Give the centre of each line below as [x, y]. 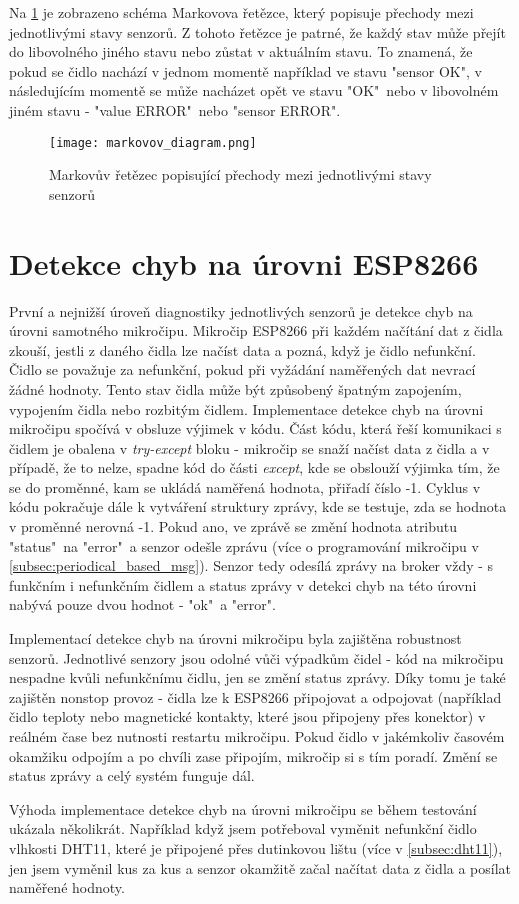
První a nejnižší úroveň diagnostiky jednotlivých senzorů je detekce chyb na [241, 310]
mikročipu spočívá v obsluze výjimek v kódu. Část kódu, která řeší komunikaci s [255, 428]
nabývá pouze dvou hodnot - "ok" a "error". [142, 604]
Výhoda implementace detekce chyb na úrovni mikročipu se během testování [243, 808]
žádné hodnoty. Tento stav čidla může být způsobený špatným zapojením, [235, 388]
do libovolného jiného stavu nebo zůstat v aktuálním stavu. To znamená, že [241, 51]
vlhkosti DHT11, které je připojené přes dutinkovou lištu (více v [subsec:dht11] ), [256, 847]
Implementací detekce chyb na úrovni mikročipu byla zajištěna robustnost [235, 638]
